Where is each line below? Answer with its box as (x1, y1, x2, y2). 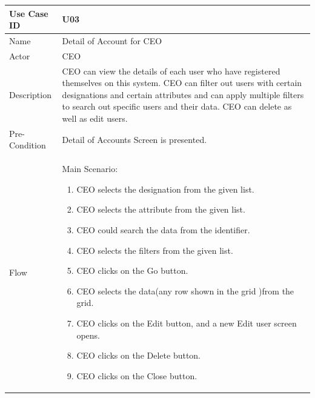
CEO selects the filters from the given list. (76, 244, 233, 256)
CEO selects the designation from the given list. (76, 182, 254, 195)
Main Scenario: (62, 162, 118, 175)
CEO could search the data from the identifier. (76, 224, 250, 236)
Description (9, 88, 51, 101)
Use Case (9, 7, 48, 19)
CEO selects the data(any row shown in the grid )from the (76, 284, 294, 297)
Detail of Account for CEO (62, 34, 162, 47)
